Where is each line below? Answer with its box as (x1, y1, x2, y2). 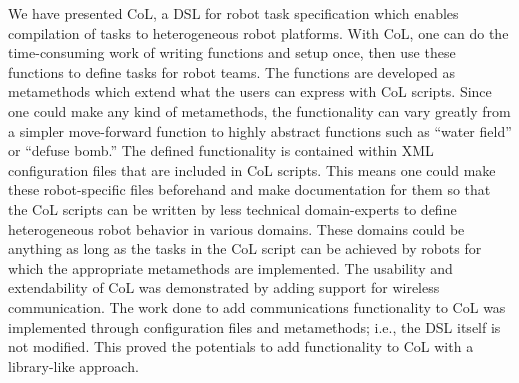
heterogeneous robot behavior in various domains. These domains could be (8, 218, 465, 239)
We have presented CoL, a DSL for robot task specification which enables (8, 3, 459, 23)
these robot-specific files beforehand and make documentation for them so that (8, 179, 491, 200)
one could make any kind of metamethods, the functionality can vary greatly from (8, 100, 511, 121)
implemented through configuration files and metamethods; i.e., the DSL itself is (8, 316, 501, 337)
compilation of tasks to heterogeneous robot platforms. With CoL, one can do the (8, 22, 509, 43)
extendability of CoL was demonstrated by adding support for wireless (8, 277, 440, 298)
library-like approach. (8, 355, 139, 376)
